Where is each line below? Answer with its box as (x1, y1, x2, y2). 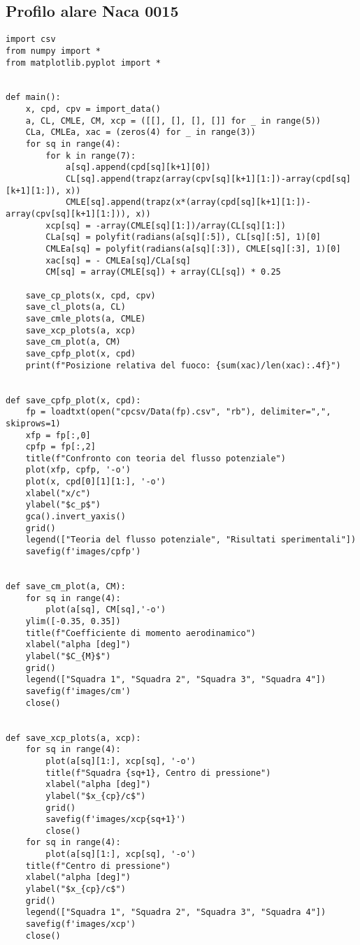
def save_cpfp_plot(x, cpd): (6, 395, 141, 405)
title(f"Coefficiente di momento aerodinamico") (25, 628, 256, 638)
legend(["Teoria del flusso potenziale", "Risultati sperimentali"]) (25, 535, 357, 545)
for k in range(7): (45, 150, 136, 161)
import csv (6, 34, 56, 45)
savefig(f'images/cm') (25, 686, 131, 696)
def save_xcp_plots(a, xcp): (6, 733, 141, 743)
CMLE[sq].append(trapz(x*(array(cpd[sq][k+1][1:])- (65, 197, 311, 208)
